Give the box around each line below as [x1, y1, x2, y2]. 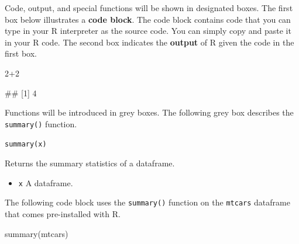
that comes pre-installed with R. [5, 207, 121, 219]
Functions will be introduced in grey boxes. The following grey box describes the [5, 106, 294, 118]
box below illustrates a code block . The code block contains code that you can [5, 13, 291, 25]
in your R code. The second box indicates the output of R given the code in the [5, 36, 294, 48]
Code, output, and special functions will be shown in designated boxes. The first [5, 2, 293, 13]
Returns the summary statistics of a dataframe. [5, 157, 175, 169]
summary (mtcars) [5, 227, 68, 239]
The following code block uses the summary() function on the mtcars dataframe [5, 196, 290, 208]
